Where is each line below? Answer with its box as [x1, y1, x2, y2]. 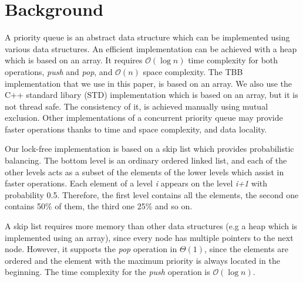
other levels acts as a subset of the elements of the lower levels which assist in [5, 165, 284, 178]
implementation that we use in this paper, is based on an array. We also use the [5, 77, 292, 89]
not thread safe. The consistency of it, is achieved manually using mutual [5, 100, 268, 112]
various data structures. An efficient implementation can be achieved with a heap [5, 42, 297, 55]
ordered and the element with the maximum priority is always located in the [5, 254, 280, 266]
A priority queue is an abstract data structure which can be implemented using [5, 31, 290, 43]
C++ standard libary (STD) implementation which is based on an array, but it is [5, 89, 298, 101]
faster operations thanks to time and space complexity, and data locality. [5, 123, 267, 135]
